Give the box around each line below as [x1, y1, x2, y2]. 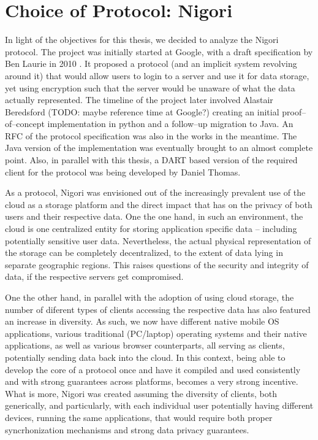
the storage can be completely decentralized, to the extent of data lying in [5, 246, 283, 259]
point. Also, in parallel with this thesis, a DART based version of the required [5, 153, 298, 166]
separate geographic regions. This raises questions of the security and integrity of [5, 258, 309, 271]
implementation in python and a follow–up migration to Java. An [47, 117, 293, 130]
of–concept [5, 117, 45, 130]
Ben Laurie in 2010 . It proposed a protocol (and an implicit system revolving [5, 57, 297, 70]
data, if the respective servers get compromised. [5, 270, 184, 283]
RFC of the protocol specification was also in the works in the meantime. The [5, 129, 297, 142]
